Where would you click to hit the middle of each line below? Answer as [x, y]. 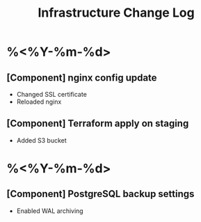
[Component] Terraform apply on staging [98, 124]
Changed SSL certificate [52, 94]
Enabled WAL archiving [50, 211]
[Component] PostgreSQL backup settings [100, 194]
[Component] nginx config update [82, 78]
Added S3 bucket [41, 140]
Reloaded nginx [39, 102]
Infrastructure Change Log [116, 13]
